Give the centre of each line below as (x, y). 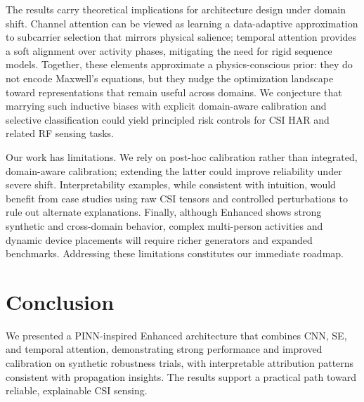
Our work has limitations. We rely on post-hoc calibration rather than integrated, (182, 156)
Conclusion (60, 301)
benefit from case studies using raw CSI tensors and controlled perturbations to (177, 198)
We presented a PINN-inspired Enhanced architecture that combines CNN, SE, (176, 335)
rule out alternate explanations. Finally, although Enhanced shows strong (164, 212)
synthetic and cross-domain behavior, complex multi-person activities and (164, 225)
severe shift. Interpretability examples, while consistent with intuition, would (171, 184)
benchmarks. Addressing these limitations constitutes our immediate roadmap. (175, 253)
